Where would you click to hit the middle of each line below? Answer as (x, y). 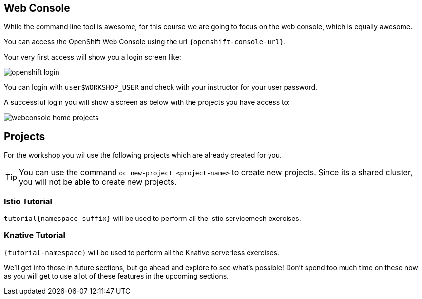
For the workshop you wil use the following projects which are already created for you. (143, 155)
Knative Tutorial (35, 235)
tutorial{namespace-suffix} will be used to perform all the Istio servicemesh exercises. (153, 219)
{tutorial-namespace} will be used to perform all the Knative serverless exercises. (142, 252)
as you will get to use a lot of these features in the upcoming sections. (116, 276)
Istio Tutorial (28, 201)
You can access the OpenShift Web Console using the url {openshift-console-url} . (145, 42)
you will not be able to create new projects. (98, 182)
